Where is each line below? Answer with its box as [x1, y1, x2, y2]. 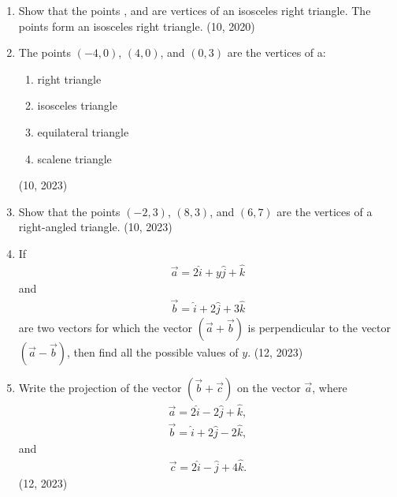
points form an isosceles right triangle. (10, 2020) [18, 17, 255, 34]
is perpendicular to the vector [247, 319, 391, 335]
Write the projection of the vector [18, 379, 182, 395]
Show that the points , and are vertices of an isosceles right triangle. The [18, 2, 371, 18]
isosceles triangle [37, 97, 117, 114]
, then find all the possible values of [66, 343, 239, 360]
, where [312, 379, 347, 395]
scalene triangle [37, 150, 112, 166]
